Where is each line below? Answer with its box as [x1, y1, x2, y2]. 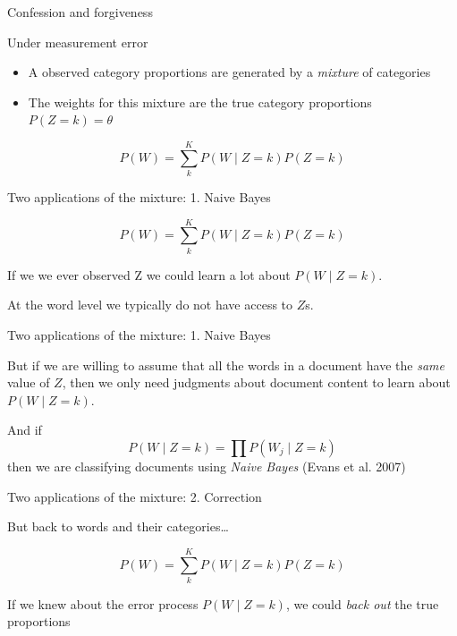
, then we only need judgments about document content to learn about [62, 373, 451, 392]
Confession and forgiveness [7, 3, 153, 21]
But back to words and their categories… [7, 517, 229, 536]
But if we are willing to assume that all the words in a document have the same [7, 355, 444, 374]
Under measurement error [7, 32, 148, 51]
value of [7, 373, 50, 392]
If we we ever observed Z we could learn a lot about [7, 265, 291, 284]
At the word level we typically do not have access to [7, 295, 293, 314]
